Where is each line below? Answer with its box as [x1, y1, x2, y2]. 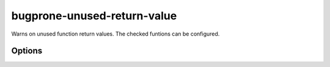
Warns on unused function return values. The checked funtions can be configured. [11, 30, 220, 37]
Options [11, 46, 43, 56]
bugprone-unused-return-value [11, 9, 177, 22]
